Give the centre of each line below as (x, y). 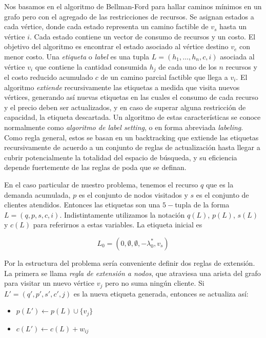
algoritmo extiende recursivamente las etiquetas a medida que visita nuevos (122, 87)
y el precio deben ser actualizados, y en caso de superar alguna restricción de (125, 107)
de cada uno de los (188, 66)
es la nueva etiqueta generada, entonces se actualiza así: (161, 293)
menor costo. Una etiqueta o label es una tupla (77, 56)
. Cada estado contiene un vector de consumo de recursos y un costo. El (142, 36)
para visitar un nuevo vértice (49, 283)
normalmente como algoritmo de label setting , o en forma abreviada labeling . (124, 127)
